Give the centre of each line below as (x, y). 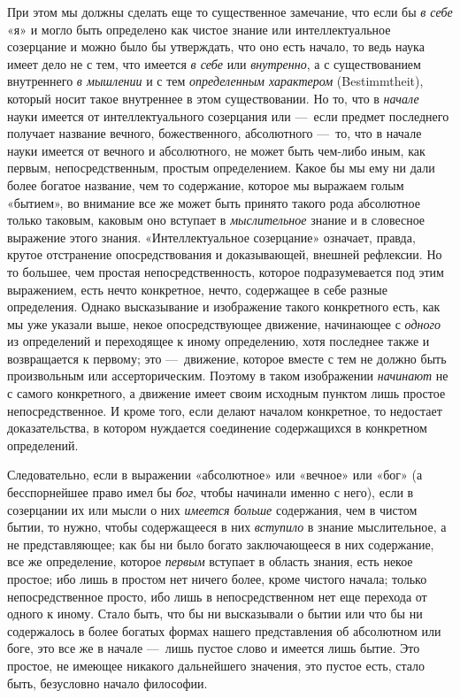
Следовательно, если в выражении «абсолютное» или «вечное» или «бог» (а (215, 475)
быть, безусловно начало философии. (107, 683)
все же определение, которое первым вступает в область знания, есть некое (210, 561)
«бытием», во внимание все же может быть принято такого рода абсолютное (214, 202)
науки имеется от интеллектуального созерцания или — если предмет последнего (228, 115)
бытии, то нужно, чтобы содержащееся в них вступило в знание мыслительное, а (227, 527)
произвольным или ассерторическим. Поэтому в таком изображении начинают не (228, 376)
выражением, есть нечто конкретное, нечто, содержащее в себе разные (197, 289)
